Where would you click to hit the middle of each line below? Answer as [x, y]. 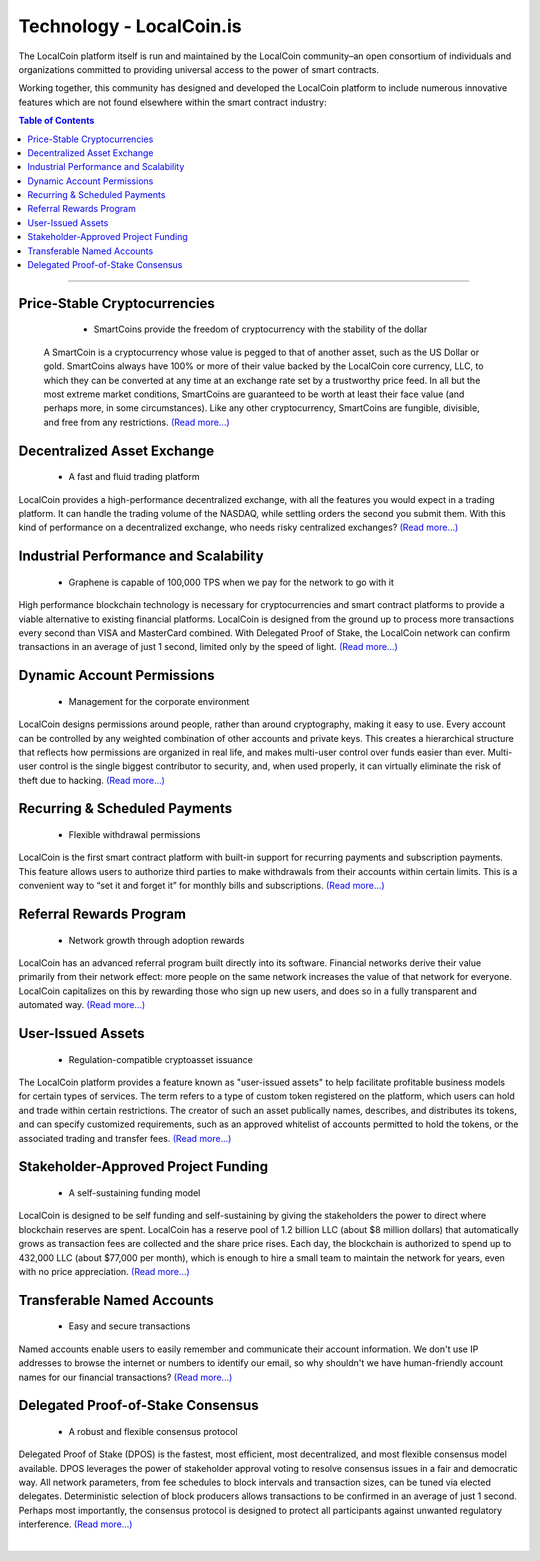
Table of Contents [56, 121]
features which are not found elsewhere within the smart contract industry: [172, 102]
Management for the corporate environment [159, 701]
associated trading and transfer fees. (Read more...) [125, 1138]
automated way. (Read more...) [82, 1005]
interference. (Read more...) [75, 1524]
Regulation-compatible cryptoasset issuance [161, 1059]
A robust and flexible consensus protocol [153, 1431]
